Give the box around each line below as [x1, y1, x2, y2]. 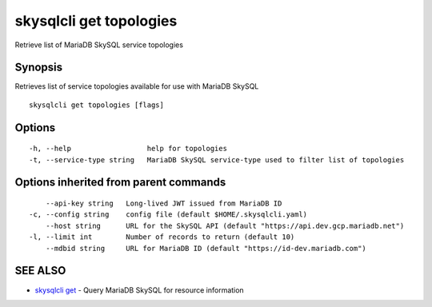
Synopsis [14, 61, 63, 74]
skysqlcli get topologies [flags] [29, 100, 164, 110]
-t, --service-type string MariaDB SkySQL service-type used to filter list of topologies [29, 155, 405, 164]
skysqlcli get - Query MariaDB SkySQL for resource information [34, 285, 244, 295]
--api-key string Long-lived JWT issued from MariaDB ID [45, 199, 282, 208]
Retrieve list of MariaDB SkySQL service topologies [14, 40, 184, 50]
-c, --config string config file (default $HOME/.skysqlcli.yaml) [29, 210, 308, 219]
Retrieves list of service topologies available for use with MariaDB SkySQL [14, 82, 259, 91]
